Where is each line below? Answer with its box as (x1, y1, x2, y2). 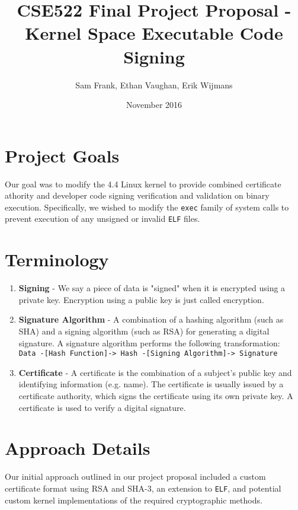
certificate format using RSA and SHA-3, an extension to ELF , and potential (5, 482, 281, 494)
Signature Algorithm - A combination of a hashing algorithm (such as (18, 313, 284, 326)
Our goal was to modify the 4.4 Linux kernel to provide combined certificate (5, 177, 281, 190)
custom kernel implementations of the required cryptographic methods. (5, 493, 262, 506)
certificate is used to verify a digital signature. (18, 401, 186, 413)
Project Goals (5, 143, 120, 167)
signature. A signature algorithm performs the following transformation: (18, 336, 280, 349)
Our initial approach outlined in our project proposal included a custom (5, 470, 266, 483)
